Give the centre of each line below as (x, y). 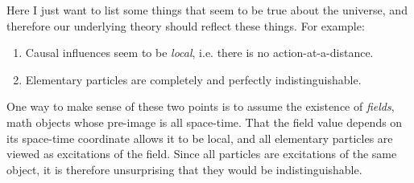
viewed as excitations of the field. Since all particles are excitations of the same (202, 154)
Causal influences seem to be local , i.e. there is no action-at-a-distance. (199, 53)
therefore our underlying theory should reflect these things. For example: (186, 25)
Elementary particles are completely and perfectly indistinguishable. (193, 79)
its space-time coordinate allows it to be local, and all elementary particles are (200, 138)
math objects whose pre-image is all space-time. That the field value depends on (205, 122)
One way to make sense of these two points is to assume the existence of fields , (201, 106)
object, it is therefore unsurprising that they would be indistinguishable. (184, 169)
